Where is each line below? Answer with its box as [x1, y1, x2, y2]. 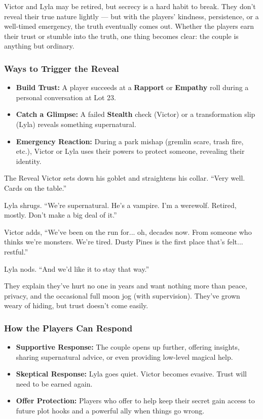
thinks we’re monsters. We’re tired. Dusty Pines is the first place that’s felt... [4, 236, 243, 247]
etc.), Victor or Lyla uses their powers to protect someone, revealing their [16, 146, 245, 156]
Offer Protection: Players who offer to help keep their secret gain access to [16, 395, 255, 406]
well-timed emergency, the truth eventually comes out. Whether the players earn [4, 21, 254, 31]
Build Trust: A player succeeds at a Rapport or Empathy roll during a [16, 82, 249, 93]
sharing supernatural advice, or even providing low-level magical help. [16, 351, 233, 362]
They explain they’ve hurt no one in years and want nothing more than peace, [4, 280, 247, 291]
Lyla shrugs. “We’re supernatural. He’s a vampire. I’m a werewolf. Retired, [4, 199, 237, 210]
